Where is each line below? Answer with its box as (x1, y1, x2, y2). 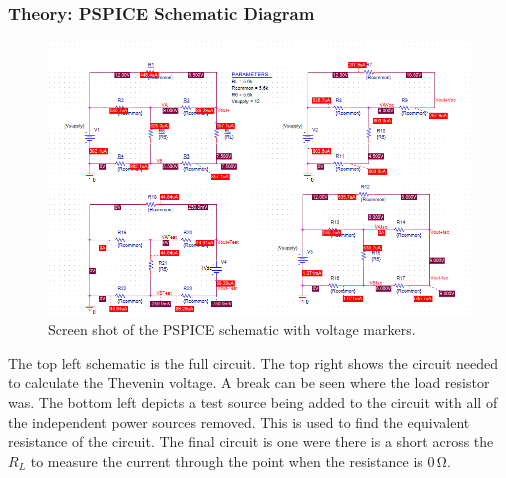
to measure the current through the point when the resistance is (30, 450, 423, 471)
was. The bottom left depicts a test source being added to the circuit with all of (8, 391, 498, 412)
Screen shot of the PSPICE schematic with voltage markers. (48, 319, 416, 340)
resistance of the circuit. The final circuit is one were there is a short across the (8, 431, 494, 452)
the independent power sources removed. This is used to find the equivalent (8, 411, 470, 432)
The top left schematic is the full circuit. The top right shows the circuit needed (8, 352, 498, 373)
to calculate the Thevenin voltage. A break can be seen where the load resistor (8, 372, 490, 393)
